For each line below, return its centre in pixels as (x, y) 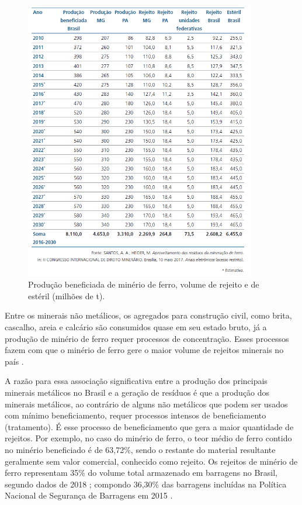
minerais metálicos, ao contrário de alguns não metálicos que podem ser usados (146, 404)
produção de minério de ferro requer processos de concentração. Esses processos (147, 338)
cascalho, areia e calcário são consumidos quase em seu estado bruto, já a (136, 327)
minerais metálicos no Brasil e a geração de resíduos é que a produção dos (137, 392)
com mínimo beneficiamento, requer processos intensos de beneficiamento (136, 415)
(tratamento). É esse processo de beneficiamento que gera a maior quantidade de (149, 426)
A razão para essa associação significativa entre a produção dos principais (136, 381)
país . (14, 361)
